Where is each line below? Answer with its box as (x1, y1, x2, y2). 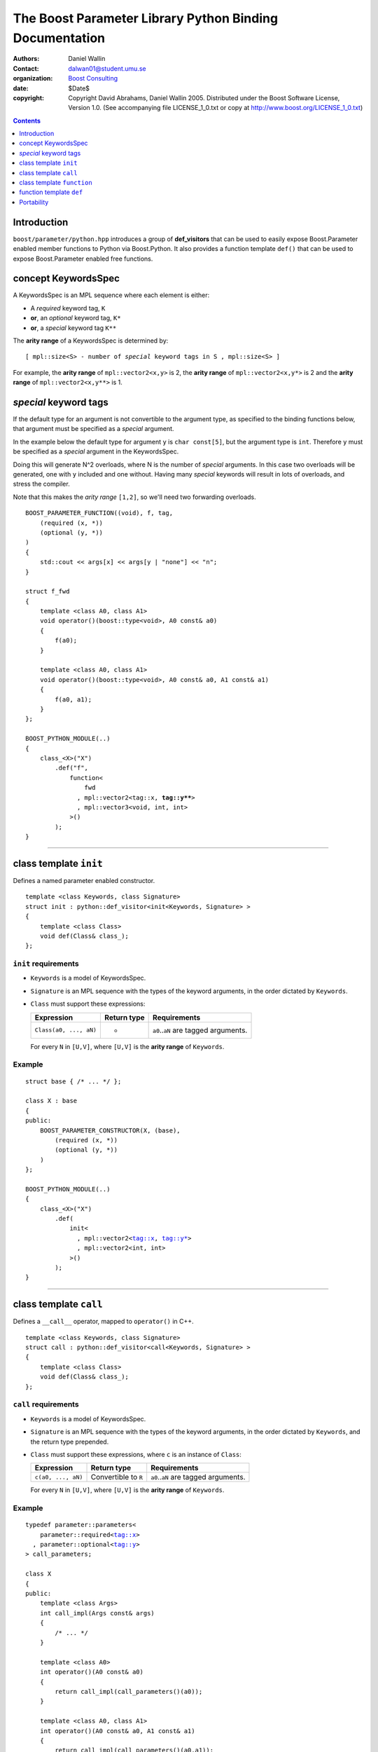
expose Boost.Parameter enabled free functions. (13, 254, 153, 263)
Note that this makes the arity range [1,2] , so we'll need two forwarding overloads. (13, 493, 256, 501)
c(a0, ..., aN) (34, 1473, 83, 1481)
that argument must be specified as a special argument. (13, 425, 174, 433)
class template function (19, 179, 92, 187)
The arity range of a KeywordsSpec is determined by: (13, 336, 169, 345)
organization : (13, 74, 53, 83)
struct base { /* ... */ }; (25, 1077, 122, 1086)
